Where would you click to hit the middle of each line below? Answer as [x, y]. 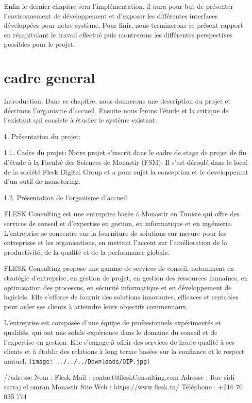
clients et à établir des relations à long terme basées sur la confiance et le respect [124, 351]
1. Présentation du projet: [42, 136]
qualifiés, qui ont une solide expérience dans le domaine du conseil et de [111, 332]
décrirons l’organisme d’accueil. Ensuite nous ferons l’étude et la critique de [116, 110]
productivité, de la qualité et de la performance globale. [87, 252]
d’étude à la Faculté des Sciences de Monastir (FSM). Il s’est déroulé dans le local [126, 162]
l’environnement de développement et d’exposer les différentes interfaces [111, 15]
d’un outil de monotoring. [42, 181]
